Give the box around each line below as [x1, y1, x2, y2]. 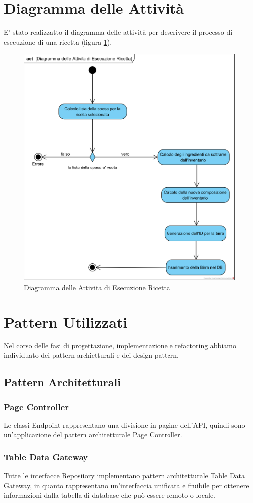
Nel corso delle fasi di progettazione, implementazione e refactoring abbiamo [4, 340, 236, 350]
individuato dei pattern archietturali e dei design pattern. [4, 350, 179, 360]
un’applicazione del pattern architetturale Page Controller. [4, 429, 182, 440]
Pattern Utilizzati [4, 311, 128, 332]
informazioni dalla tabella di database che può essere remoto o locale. [4, 490, 215, 500]
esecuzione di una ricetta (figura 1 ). [4, 36, 112, 47]
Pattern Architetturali [4, 374, 121, 390]
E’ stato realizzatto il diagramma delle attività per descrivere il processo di [4, 27, 233, 37]
